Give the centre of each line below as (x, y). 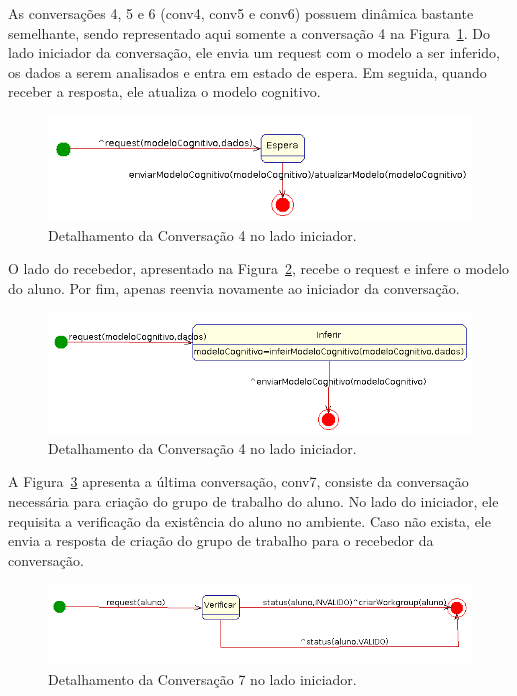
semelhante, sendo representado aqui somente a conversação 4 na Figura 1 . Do (249, 32)
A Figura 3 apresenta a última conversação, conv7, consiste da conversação (238, 481)
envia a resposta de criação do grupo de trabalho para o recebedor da (221, 540)
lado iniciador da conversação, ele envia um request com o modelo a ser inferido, (254, 52)
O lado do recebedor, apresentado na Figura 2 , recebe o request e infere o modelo (259, 268)
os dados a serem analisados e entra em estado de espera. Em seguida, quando (247, 71)
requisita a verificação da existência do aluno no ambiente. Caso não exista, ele (249, 520)
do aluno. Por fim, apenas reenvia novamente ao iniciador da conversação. (234, 288)
